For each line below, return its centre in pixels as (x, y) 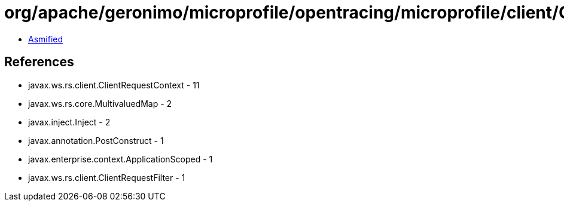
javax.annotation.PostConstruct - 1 (96, 140)
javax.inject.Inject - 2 (69, 122)
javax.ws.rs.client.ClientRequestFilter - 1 (107, 177)
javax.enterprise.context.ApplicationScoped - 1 (121, 159)
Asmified (46, 39)
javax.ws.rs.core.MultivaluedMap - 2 (100, 103)
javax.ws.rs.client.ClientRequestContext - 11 (114, 85)
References (39, 62)
